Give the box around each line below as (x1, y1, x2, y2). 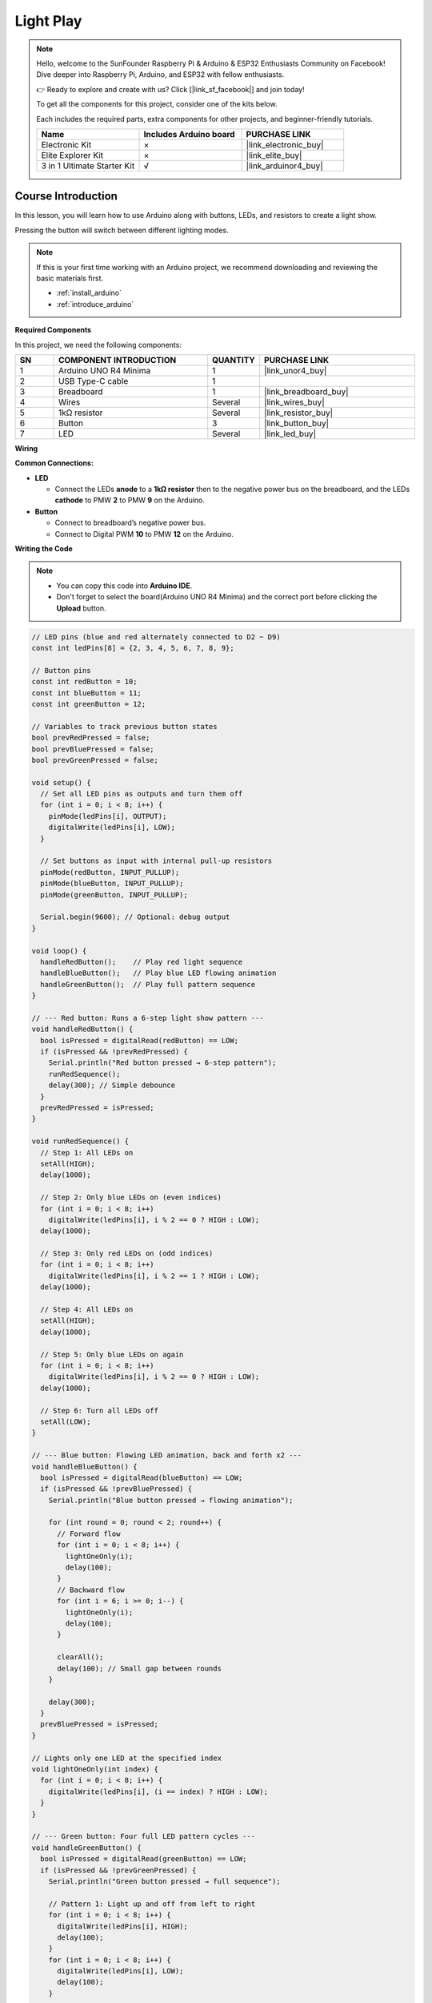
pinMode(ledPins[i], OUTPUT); (48, 812, 167, 820)
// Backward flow (57, 1585, 126, 1594)
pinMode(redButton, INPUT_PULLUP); (40, 868, 180, 877)
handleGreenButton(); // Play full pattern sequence (40, 980, 256, 989)
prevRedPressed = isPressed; (40, 1103, 155, 1112)
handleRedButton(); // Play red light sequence (40, 957, 243, 966)
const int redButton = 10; (31, 677, 138, 687)
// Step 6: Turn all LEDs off (40, 1406, 159, 1415)
